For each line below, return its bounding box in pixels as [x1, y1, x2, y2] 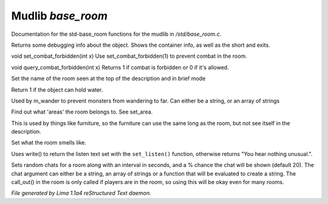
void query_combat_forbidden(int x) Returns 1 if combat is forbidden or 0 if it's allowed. [11, 64, 229, 71]
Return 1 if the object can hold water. [11, 86, 103, 93]
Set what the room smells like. [11, 139, 87, 146]
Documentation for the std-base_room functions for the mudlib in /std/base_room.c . [11, 30, 222, 38]
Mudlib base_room [11, 9, 108, 22]
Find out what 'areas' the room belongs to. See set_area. [11, 108, 153, 115]
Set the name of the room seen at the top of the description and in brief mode [11, 75, 206, 82]
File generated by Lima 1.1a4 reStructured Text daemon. [11, 189, 151, 197]
